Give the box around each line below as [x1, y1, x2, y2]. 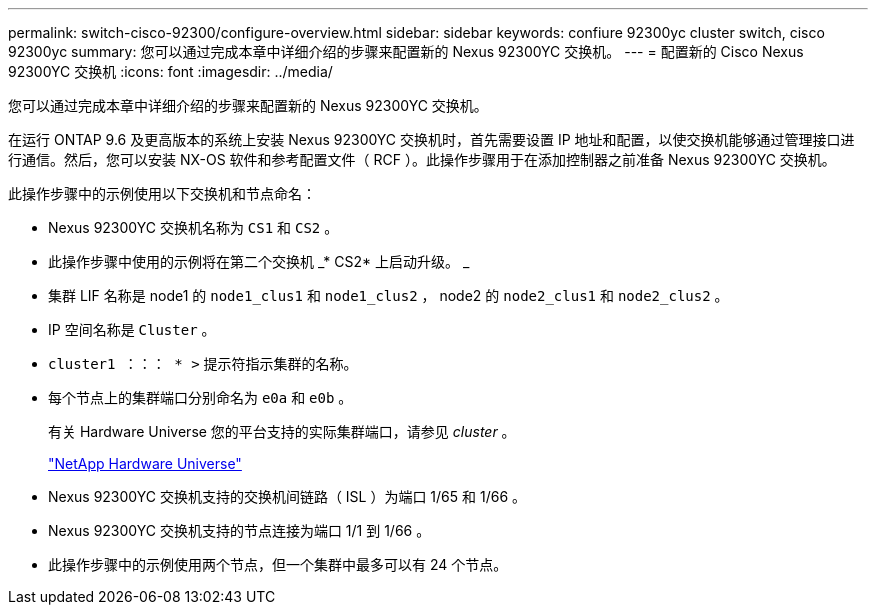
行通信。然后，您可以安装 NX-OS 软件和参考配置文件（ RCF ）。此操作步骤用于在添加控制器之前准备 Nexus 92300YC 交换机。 [8, 151, 836, 168]
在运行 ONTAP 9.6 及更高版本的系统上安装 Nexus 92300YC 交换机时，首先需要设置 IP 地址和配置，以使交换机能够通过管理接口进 [8, 131, 855, 148]
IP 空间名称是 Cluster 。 [48, 321, 216, 338]
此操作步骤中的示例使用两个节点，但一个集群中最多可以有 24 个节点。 [48, 556, 508, 573]
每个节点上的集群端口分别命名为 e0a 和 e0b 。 [48, 389, 353, 406]
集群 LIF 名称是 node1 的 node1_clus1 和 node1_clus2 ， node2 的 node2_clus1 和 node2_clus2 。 [48, 287, 729, 304]
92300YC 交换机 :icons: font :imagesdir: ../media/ [8, 63, 333, 80]
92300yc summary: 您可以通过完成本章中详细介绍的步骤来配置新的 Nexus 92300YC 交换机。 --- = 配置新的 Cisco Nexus [8, 43, 804, 60]
